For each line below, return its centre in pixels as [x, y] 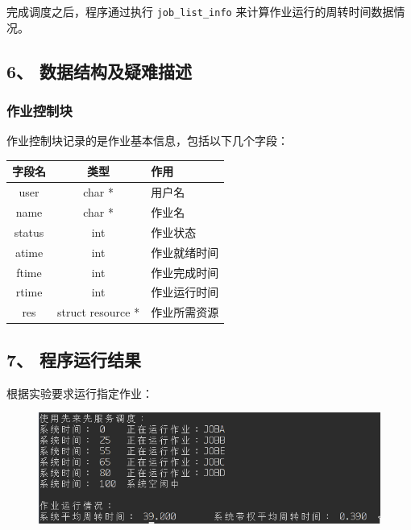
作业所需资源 [185, 312]
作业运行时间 [185, 292]
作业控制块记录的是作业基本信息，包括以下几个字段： [147, 141]
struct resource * [99, 312]
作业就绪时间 [185, 252]
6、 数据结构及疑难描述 [100, 70]
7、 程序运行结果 [74, 359]
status [29, 232]
